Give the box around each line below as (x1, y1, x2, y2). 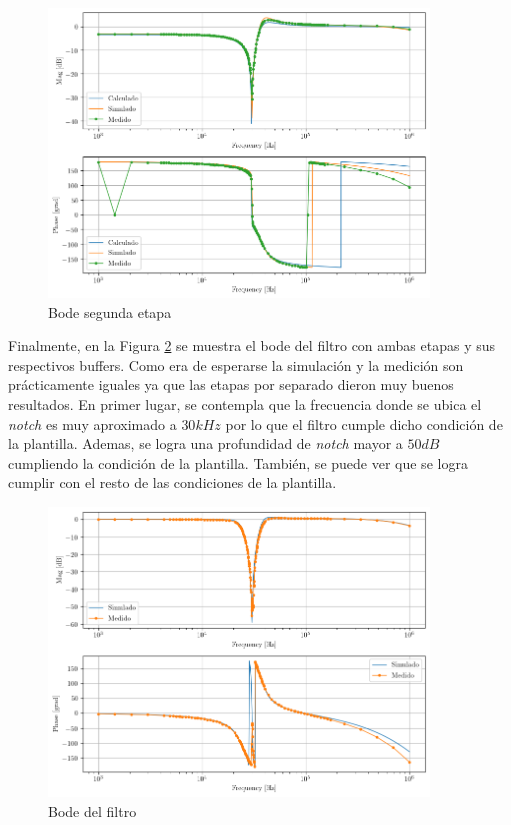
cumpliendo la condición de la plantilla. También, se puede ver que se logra (8, 452, 468, 473)
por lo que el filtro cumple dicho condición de (225, 413, 503, 434)
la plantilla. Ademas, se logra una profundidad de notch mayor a (8, 433, 403, 454)
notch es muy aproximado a (8, 413, 177, 434)
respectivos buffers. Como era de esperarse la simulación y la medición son (8, 354, 464, 375)
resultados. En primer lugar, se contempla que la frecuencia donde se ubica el (8, 393, 482, 414)
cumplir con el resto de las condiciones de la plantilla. (8, 472, 337, 493)
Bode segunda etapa (48, 301, 172, 322)
